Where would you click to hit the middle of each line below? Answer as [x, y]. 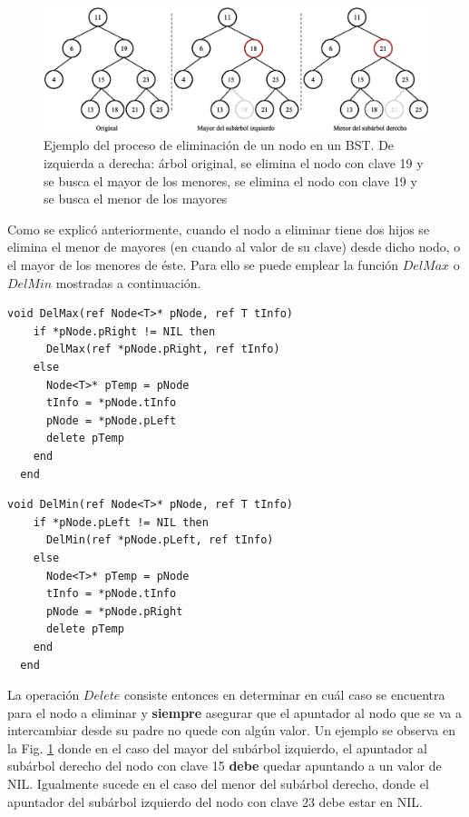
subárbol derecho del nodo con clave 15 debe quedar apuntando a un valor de [225, 766]
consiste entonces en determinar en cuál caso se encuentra [284, 695]
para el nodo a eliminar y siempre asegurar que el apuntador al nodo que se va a [234, 712]
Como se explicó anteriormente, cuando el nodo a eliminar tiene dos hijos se [219, 229]
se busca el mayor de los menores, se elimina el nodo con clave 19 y [230, 180]
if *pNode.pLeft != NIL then [121, 522]
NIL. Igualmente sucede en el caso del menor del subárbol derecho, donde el [218, 784]
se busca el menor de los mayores [136, 199]
